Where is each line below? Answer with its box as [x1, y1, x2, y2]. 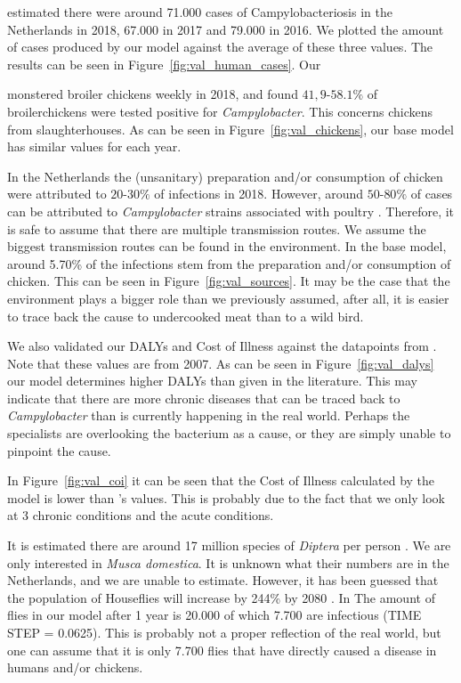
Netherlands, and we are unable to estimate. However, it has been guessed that [7, 571, 439, 589]
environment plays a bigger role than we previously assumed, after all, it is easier [7, 289, 449, 307]
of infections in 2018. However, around [154, 184, 364, 203]
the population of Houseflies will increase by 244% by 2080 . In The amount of [7, 588, 435, 606]
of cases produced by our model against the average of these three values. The [7, 37, 433, 56]
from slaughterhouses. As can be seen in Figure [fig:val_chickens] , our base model [7, 119, 454, 138]
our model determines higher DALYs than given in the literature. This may [7, 371, 417, 390]
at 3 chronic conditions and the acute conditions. [7, 506, 274, 524]
